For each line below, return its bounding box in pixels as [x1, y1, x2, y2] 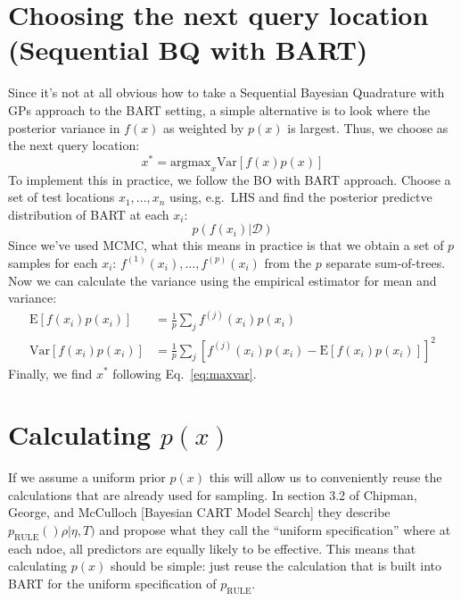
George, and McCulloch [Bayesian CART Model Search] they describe [8, 503, 391, 522]
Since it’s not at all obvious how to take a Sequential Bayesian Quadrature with [8, 83, 445, 102]
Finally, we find [8, 363, 93, 382]
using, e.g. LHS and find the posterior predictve [169, 188, 432, 206]
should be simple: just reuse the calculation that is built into [110, 556, 442, 575]
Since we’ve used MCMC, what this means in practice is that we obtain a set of [8, 236, 444, 255]
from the [264, 253, 312, 271]
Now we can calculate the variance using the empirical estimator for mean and [8, 271, 437, 289]
